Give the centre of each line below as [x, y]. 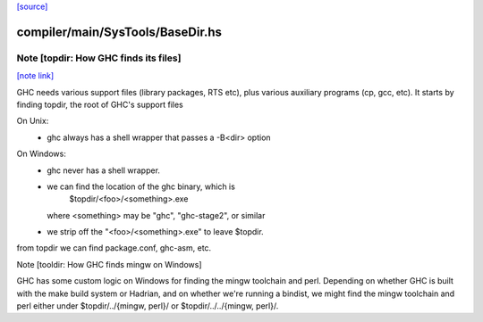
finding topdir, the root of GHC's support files [100, 104]
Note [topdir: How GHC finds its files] [99, 58]
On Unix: [33, 121]
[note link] [35, 76]
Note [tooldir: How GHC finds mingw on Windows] [109, 264]
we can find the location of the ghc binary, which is [141, 186]
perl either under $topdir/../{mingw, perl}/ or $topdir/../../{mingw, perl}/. [148, 306]
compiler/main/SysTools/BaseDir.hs [119, 32]
